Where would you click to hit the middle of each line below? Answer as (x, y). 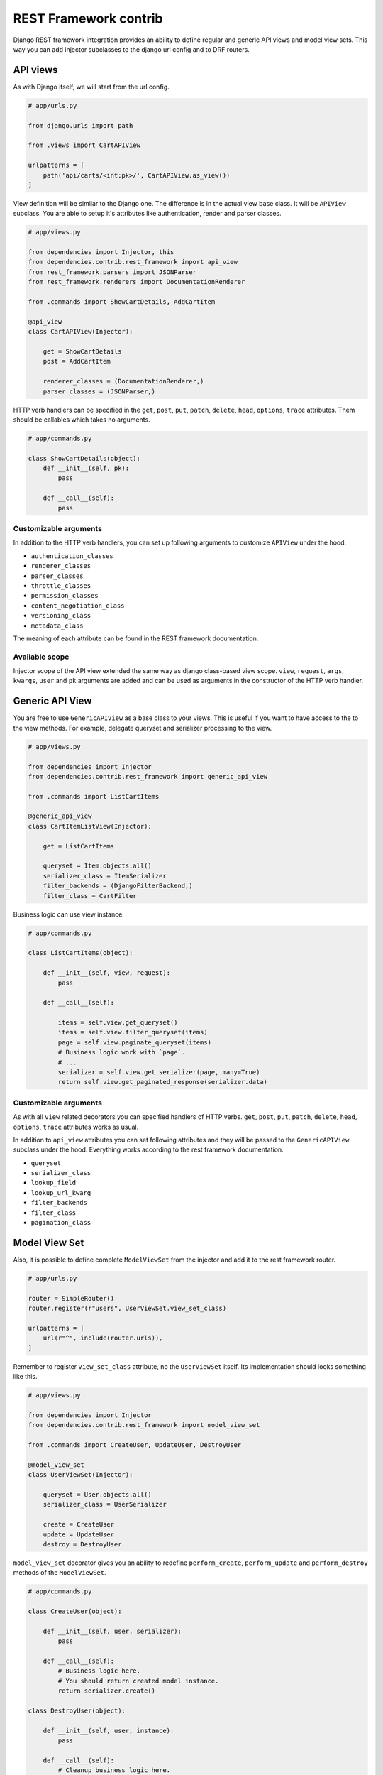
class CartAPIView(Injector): (81, 332)
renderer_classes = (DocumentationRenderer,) (123, 381)
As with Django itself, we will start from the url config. (91, 87)
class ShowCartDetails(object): (84, 458)
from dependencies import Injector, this (101, 252)
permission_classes (65, 596)
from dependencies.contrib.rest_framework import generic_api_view (148, 776)
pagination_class (61, 1223)
